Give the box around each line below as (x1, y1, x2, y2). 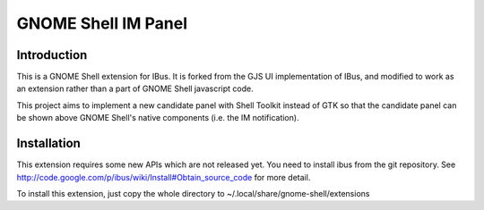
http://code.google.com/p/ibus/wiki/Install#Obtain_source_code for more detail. (16, 172, 311, 182)
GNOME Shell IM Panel (16, 13, 188, 33)
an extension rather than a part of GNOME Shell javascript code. (16, 83, 255, 94)
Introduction (16, 47, 88, 63)
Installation (16, 136, 81, 151)
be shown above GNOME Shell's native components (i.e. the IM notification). (16, 113, 299, 123)
